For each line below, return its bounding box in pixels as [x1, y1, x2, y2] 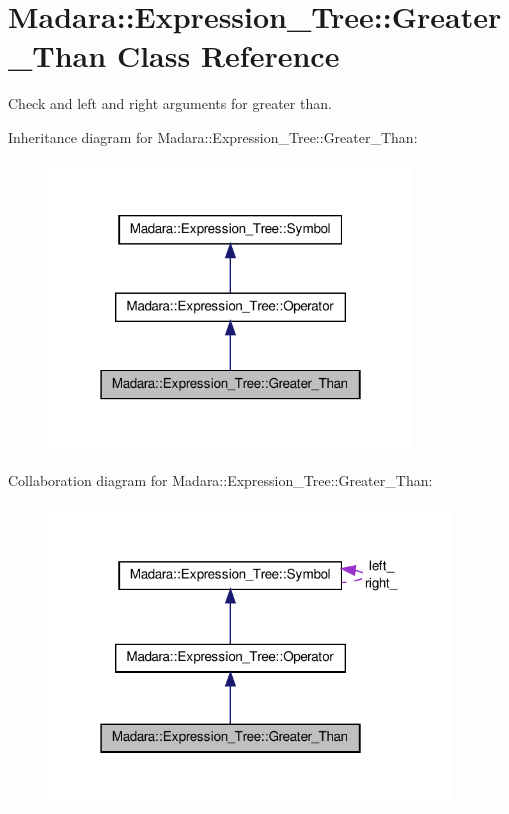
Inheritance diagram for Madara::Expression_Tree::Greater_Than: [8, 126, 418, 147]
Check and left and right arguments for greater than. [8, 93, 332, 114]
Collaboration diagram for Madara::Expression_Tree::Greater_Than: [8, 470, 433, 491]
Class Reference [116, 35, 340, 76]
